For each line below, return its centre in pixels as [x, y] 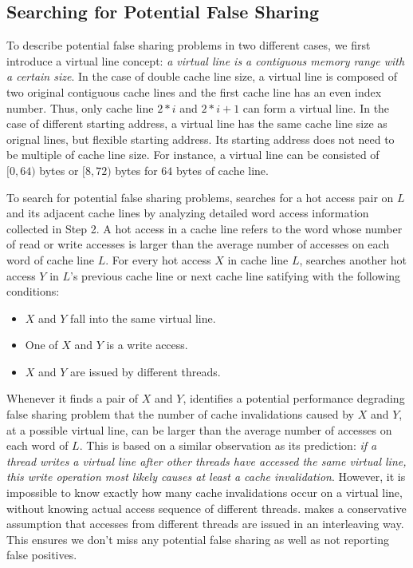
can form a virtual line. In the [316, 107]
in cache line [258, 259]
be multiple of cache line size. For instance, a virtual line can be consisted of [193, 155]
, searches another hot [353, 259]
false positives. [42, 555]
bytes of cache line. [222, 170]
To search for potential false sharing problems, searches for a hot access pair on [200, 197]
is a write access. [147, 345]
